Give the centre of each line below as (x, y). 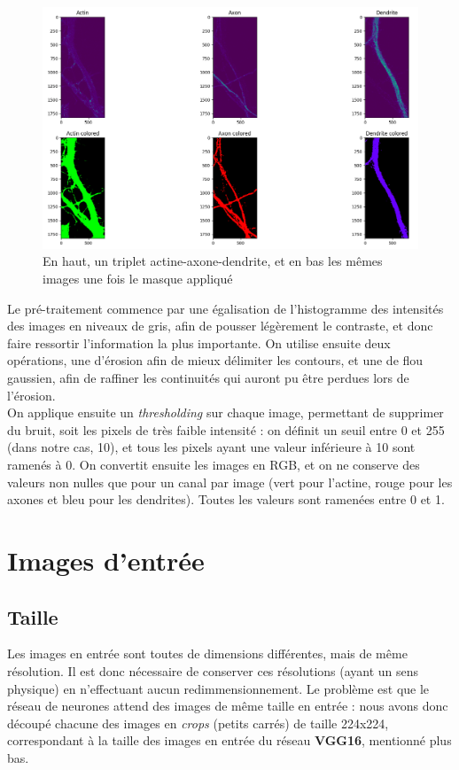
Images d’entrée (106, 560)
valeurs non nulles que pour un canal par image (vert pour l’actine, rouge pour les (230, 482)
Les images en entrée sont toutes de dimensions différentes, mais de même (207, 653)
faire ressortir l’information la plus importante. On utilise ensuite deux (199, 342)
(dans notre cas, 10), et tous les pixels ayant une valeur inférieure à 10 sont (211, 447)
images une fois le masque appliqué (138, 279)
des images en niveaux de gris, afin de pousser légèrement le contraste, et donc (220, 326)
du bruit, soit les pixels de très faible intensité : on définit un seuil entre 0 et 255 (226, 429)
